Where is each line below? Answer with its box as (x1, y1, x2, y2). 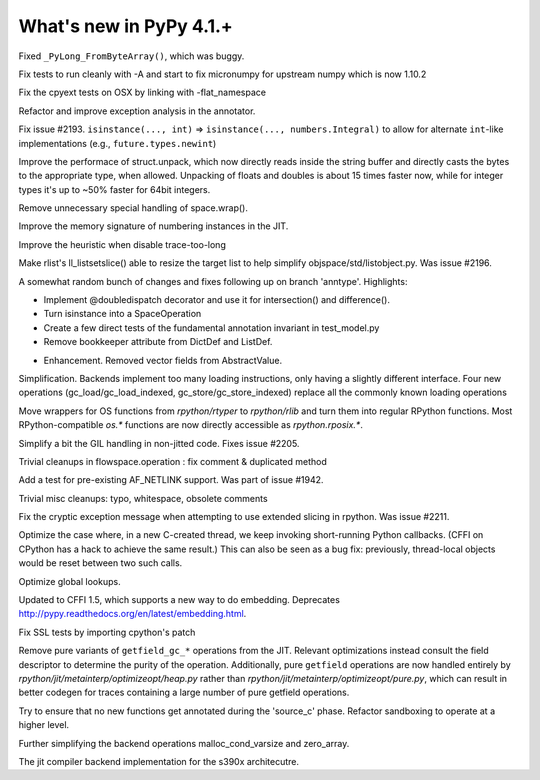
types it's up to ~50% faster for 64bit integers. (18, 183, 211, 195)
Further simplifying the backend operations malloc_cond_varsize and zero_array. (18, 737, 350, 749)
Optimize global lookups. (18, 575, 121, 587)
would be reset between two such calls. (18, 557, 183, 569)
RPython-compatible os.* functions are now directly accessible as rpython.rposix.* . (18, 419, 364, 431)
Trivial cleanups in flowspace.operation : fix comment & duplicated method (18, 455, 327, 467)
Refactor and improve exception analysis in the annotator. (18, 105, 256, 117)
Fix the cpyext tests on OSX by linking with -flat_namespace (18, 86, 267, 99)
